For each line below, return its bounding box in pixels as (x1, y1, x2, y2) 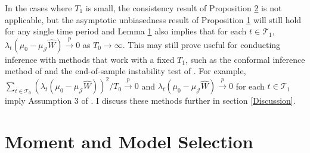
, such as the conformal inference (185, 53, 305, 65)
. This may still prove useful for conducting (122, 38, 281, 50)
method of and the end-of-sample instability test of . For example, (5, 65, 246, 77)
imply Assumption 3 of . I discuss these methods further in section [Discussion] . (5, 94, 296, 107)
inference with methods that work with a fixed (5, 53, 175, 65)
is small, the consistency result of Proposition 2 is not (85, 2, 282, 14)
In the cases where (5, 2, 72, 14)
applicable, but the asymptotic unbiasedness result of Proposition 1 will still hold (5, 13, 302, 26)
